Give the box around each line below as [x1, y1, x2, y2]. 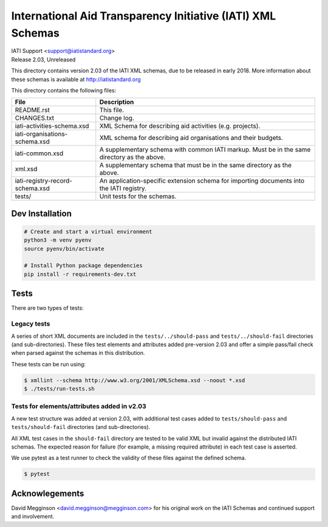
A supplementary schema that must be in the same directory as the [99, 161, 292, 170]
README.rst [15, 106, 50, 114]
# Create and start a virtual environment [24, 228, 152, 235]
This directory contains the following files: [11, 86, 117, 94]
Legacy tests [11, 319, 50, 328]
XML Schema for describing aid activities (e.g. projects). [99, 122, 261, 130]
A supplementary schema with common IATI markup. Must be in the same [99, 145, 311, 154]
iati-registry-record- [15, 176, 73, 185]
